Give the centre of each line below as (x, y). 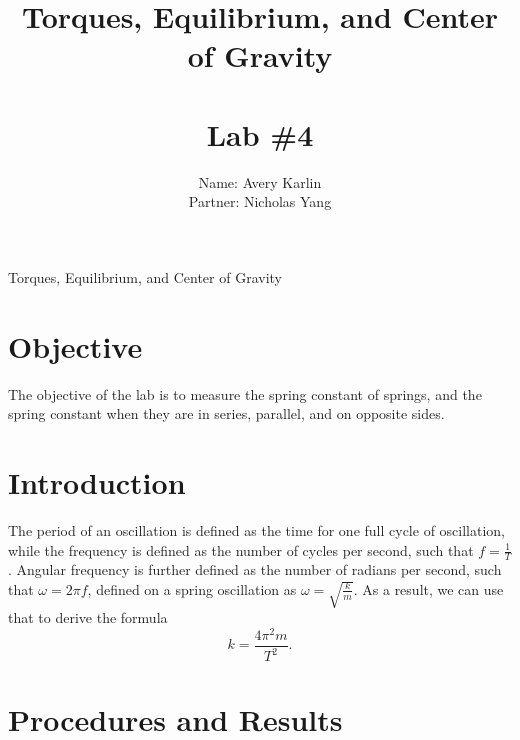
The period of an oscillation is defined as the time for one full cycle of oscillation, (256, 529)
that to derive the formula (88, 617)
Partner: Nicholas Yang (260, 201)
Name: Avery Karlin (260, 181)
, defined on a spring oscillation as (192, 588)
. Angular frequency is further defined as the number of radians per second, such (255, 569)
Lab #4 (260, 133)
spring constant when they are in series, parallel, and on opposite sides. (226, 413)
